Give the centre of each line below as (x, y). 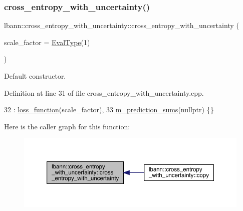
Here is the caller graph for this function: (67, 126)
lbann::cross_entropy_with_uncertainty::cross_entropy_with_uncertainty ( (121, 25)
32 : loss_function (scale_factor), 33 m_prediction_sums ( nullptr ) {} (109, 110)
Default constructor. (35, 76)
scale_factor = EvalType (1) (47, 42)
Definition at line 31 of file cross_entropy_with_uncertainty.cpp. (104, 92)
